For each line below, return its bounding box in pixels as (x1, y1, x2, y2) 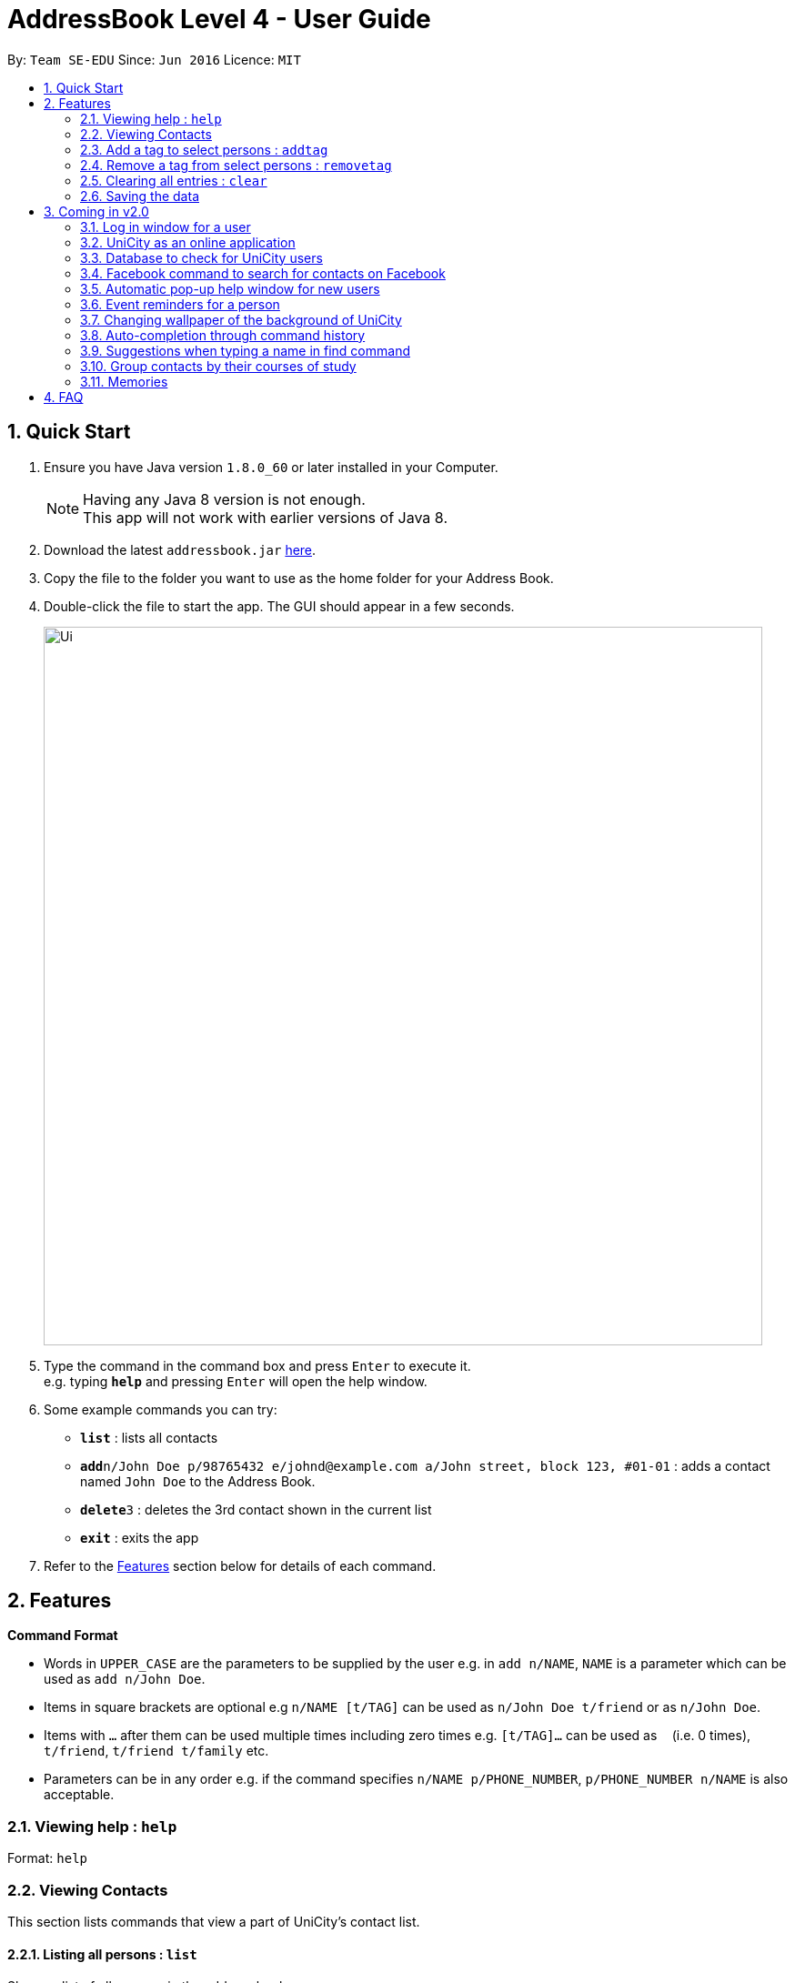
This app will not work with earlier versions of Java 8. (83, 508, 448, 527)
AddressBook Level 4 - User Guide (7, 4, 431, 35)
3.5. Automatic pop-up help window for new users (80, 280, 380, 297)
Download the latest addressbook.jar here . (44, 541, 317, 558)
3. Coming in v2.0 (44, 203, 149, 219)
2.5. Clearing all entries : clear (80, 172, 267, 188)
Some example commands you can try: (44, 1401, 277, 1417)
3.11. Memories (80, 373, 168, 389)
